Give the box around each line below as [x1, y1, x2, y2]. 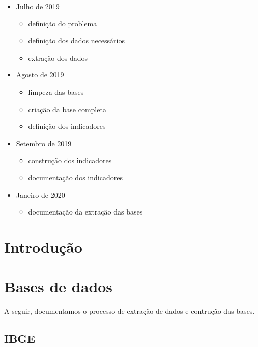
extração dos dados [28, 52, 88, 63]
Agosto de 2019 [16, 69, 64, 80]
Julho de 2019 [16, 1, 60, 11]
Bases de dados [4, 276, 113, 297]
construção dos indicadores [28, 155, 112, 166]
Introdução [4, 236, 82, 257]
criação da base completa [28, 103, 106, 114]
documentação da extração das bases [28, 206, 143, 217]
